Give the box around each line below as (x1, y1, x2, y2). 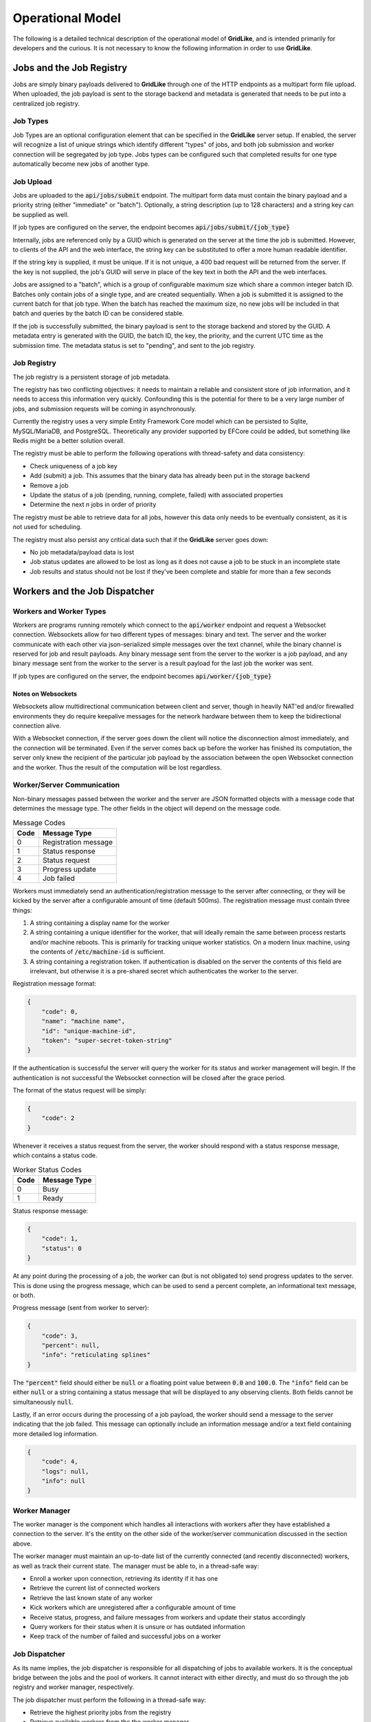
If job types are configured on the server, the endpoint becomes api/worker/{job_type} (12, 672, 272, 680)
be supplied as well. (12, 210, 69, 218)
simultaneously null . (12, 1398, 74, 1406)
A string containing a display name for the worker (30, 919, 170, 927)
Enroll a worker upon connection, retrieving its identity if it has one (30, 1575, 218, 1583)
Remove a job (30, 481, 69, 489)
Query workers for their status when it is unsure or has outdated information (30, 1622, 245, 1630)
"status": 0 (41, 1244, 82, 1252)
